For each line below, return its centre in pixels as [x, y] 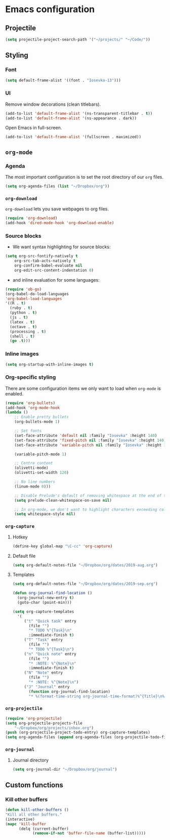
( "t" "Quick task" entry [50, 621]
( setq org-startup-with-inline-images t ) [50, 364]
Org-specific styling [31, 377]
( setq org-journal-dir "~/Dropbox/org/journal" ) [65, 769]
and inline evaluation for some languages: [56, 280]
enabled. [14, 393]
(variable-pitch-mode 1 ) [40, 454]
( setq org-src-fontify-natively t [42, 256]
